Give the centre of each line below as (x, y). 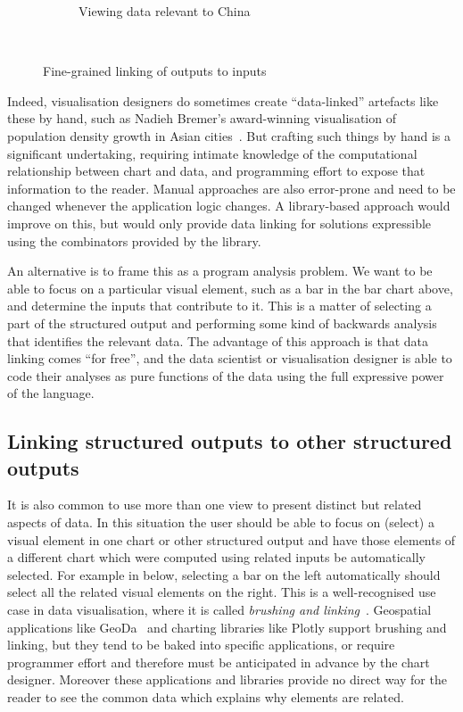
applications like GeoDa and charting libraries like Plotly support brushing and (227, 627)
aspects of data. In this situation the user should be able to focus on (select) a (221, 522)
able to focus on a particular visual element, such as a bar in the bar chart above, (230, 288)
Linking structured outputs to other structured (230, 441)
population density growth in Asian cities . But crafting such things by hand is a (229, 135)
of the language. (51, 393)
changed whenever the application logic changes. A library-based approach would (229, 206)
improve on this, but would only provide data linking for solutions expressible (219, 223)
